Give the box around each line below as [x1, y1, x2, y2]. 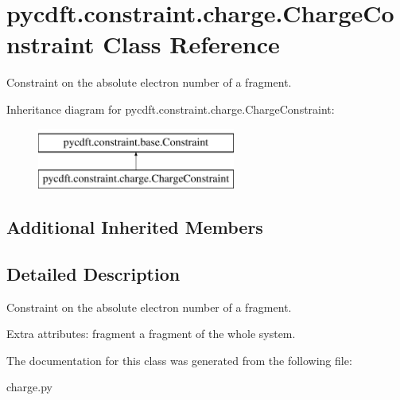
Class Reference [103, 28, 280, 60]
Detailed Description [6, 261, 181, 285]
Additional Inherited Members [6, 215, 263, 239]
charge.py [6, 379, 52, 395]
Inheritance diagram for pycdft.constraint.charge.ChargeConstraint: [6, 100, 335, 117]
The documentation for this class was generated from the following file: [6, 351, 352, 368]
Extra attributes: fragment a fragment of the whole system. [6, 325, 296, 342]
